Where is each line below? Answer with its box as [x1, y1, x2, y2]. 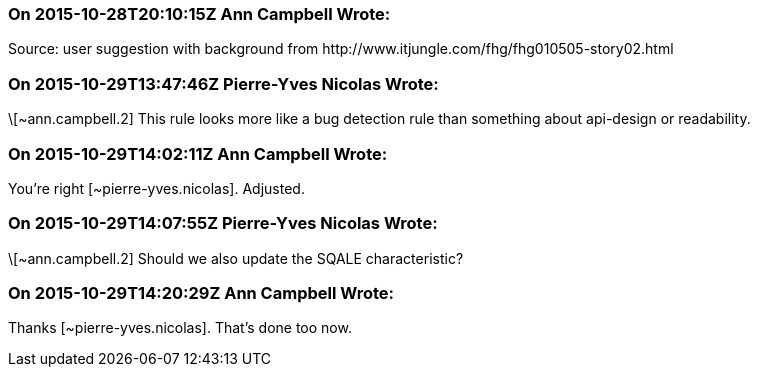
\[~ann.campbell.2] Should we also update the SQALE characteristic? [8, 249, 464, 267]
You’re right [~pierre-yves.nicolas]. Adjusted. [8, 179, 305, 197]
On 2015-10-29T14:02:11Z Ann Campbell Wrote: [8, 143, 388, 164]
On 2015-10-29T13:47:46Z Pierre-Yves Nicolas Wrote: [8, 73, 439, 94]
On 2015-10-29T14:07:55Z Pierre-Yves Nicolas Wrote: [8, 213, 438, 234]
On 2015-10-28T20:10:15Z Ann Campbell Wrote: [8, 4, 391, 24]
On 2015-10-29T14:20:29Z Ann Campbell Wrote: [8, 283, 395, 303]
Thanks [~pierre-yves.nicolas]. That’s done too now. [8, 319, 352, 337]
